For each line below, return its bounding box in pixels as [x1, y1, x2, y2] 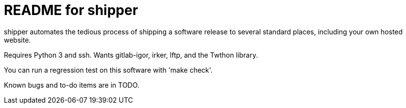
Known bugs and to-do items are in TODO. [4, 80, 139, 89]
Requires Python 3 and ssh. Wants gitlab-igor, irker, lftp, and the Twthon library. [4, 50, 258, 59]
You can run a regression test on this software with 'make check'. [4, 65, 213, 74]
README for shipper [4, 2, 138, 18]
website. [4, 35, 31, 44]
